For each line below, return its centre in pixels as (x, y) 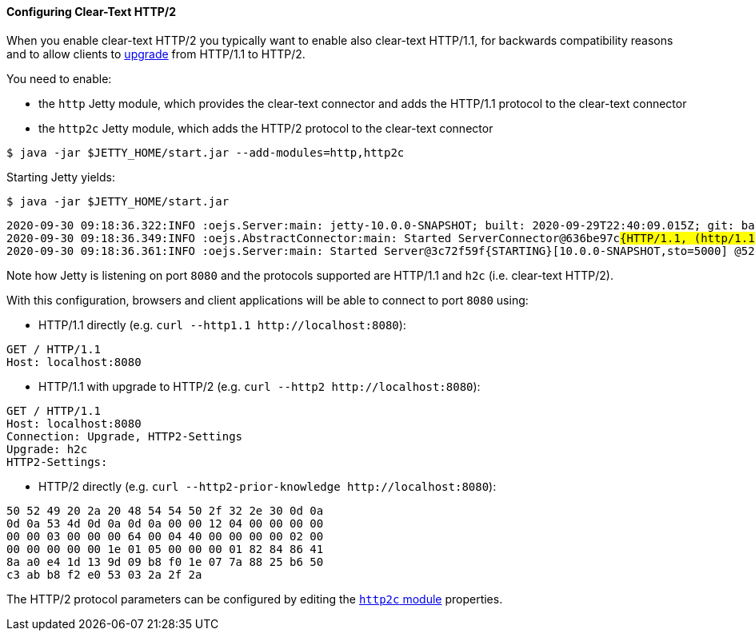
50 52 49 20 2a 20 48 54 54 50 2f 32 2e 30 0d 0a (165, 510)
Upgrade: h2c (47, 449)
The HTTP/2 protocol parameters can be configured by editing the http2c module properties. (255, 599)
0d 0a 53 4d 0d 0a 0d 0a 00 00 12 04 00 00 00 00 (165, 523)
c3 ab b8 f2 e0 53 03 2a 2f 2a (104, 574)
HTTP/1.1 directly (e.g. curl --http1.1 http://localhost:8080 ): (222, 324)
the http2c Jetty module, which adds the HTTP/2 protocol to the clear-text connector (266, 128)
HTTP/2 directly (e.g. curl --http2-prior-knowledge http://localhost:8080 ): (268, 486)
